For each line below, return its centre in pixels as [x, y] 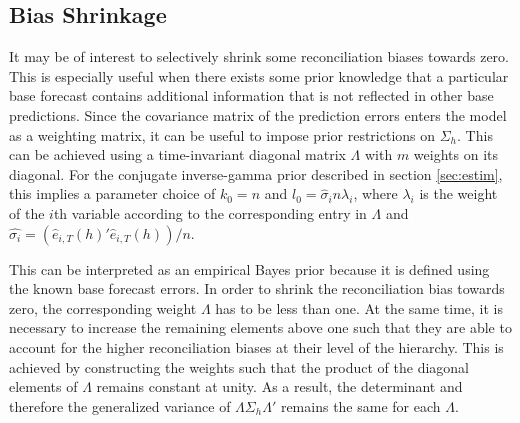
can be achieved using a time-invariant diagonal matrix [177, 154]
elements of [43, 386]
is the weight [458, 193]
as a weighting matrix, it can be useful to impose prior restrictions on [222, 134]
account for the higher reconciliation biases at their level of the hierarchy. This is [256, 346]
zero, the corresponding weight [103, 307]
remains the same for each [360, 405]
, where [375, 193]
